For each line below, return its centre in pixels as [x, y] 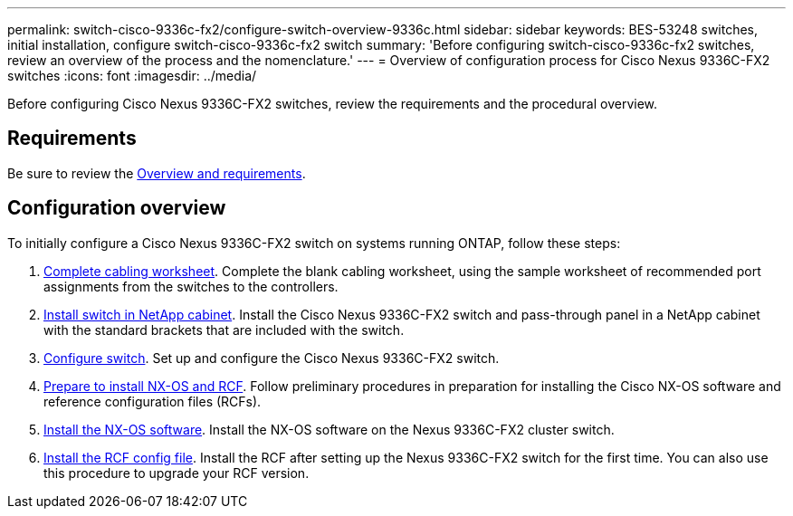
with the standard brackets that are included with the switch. [224, 330]
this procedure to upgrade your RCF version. [177, 473]
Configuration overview [117, 208]
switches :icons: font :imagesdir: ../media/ [132, 76]
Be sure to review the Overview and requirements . [157, 173]
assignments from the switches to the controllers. [191, 286]
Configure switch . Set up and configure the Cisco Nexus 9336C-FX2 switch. [272, 358]
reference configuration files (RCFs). [153, 401]
